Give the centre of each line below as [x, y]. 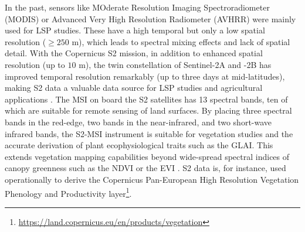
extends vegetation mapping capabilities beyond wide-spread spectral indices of [147, 156]
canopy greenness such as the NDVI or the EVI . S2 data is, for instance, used [145, 168]
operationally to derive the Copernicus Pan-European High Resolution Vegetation [152, 179]
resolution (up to [35, 64]
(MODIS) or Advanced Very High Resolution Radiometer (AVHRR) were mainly [150, 18]
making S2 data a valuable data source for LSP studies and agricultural [134, 88]
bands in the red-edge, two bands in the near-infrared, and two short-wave [138, 122]
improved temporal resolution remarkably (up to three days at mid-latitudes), [145, 76]
